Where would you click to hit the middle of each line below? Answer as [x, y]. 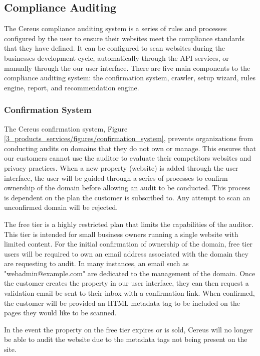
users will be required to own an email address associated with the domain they [126, 253]
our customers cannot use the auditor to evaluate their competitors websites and [128, 158]
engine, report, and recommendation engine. [72, 87]
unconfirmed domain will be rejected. [61, 207]
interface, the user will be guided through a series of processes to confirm [116, 177]
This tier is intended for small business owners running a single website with [121, 234]
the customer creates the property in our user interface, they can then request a [126, 283]
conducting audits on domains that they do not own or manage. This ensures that [130, 148]
